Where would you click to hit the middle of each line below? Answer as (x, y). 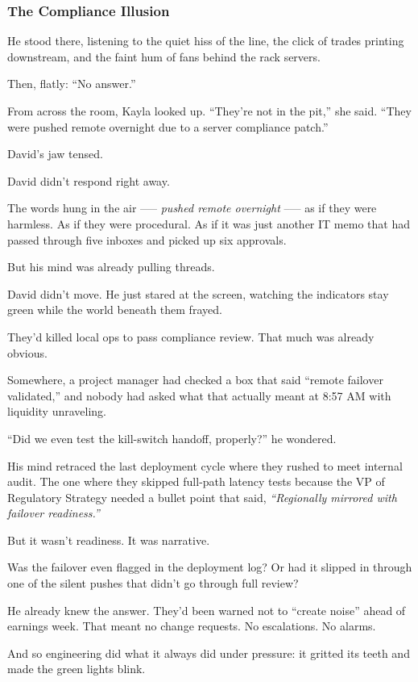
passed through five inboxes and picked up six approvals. (147, 239)
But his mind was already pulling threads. (111, 267)
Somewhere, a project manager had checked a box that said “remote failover (195, 380)
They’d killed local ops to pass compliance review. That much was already (191, 336)
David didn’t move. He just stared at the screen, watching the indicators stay (198, 293)
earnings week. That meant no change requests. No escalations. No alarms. (192, 626)
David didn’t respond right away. (89, 180)
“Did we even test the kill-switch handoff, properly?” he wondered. (172, 438)
